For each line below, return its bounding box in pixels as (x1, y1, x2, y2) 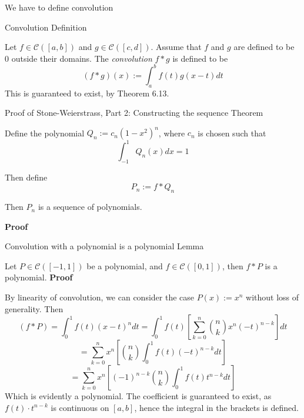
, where (158, 126, 185, 139)
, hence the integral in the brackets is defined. (134, 401, 299, 413)
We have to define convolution (5, 1, 113, 13)
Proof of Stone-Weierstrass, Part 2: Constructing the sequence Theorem (5, 106, 263, 119)
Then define (5, 170, 48, 183)
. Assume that (151, 41, 202, 53)
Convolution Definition (5, 21, 87, 33)
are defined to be (233, 41, 295, 53)
